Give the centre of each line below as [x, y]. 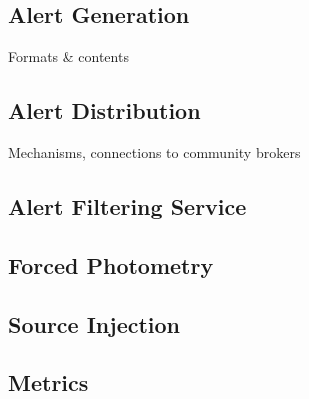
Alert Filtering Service [127, 205]
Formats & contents [68, 56]
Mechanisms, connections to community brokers [154, 152]
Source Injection [94, 323]
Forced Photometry [111, 264]
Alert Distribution [104, 110]
